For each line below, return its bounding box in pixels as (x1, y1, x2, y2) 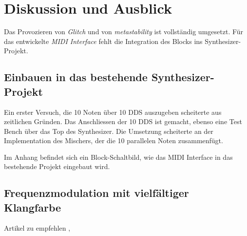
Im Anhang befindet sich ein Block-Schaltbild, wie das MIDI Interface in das (4, 151, 233, 162)
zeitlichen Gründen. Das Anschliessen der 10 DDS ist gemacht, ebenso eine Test (4, 116, 242, 127)
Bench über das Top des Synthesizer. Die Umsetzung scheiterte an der (4, 126, 213, 136)
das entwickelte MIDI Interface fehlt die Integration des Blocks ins (4, 36, 203, 46)
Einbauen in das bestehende (4, 69, 148, 85)
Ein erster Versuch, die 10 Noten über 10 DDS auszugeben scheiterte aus (4, 107, 222, 117)
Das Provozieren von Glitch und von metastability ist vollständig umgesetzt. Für (4, 26, 244, 37)
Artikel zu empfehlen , (4, 222, 71, 233)
